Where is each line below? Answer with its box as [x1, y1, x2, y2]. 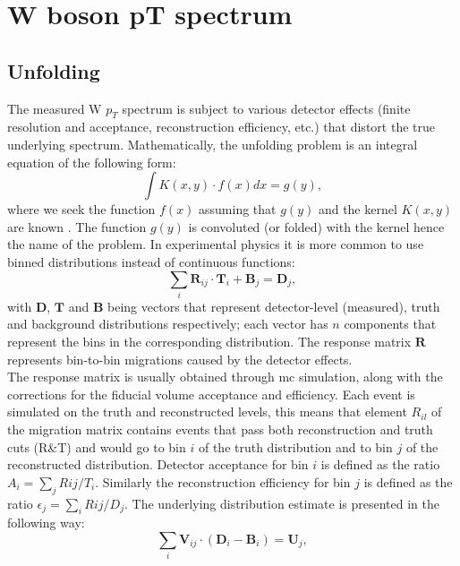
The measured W [7, 99, 102, 117]
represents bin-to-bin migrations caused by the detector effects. [7, 349, 353, 368]
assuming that [199, 200, 277, 219]
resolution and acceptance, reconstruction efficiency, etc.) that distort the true [7, 117, 435, 136]
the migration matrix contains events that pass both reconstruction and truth [7, 420, 433, 439]
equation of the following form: [7, 152, 176, 171]
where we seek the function [7, 200, 156, 219]
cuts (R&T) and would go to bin [7, 437, 186, 456]
